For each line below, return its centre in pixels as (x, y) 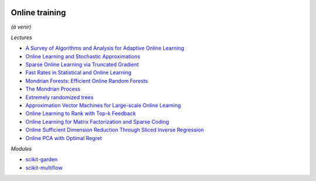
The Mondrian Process (53, 89)
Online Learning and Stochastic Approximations (83, 56)
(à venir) (21, 27)
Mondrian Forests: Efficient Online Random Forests (87, 81)
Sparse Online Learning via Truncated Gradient (82, 65)
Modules (21, 148)
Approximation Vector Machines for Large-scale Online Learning (103, 106)
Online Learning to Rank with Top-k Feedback (81, 113)
